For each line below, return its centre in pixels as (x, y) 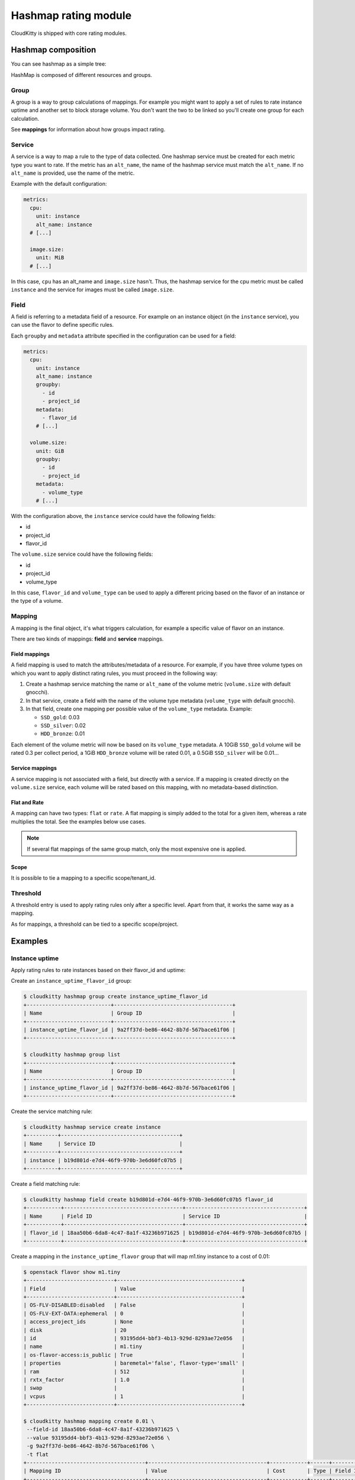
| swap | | (134, 1388)
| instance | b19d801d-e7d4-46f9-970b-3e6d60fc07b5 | (103, 1160)
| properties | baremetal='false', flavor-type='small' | (134, 1363)
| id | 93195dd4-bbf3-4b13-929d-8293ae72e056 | (134, 1339)
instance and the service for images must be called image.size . (93, 289)
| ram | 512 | (134, 1371)
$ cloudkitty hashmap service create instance (92, 1127)
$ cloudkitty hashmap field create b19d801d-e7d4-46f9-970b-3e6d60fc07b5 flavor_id (148, 1199)
